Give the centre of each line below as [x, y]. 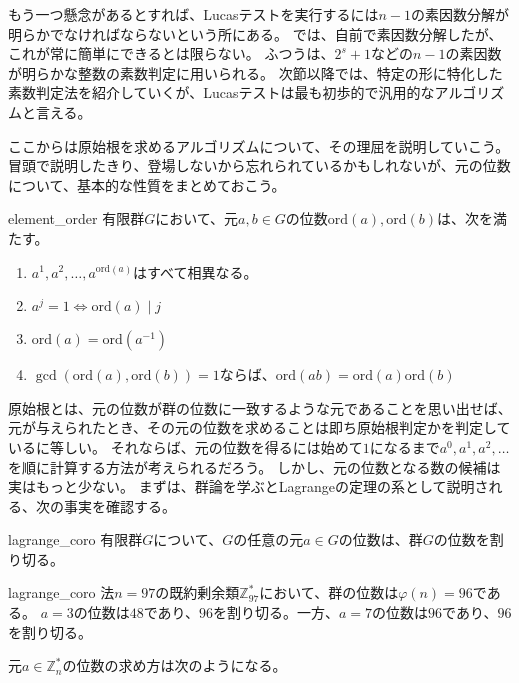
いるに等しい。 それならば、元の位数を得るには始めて [185, 446]
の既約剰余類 [197, 592]
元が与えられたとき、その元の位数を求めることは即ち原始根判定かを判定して [259, 427]
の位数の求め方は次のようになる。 [174, 665]
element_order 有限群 [76, 218]
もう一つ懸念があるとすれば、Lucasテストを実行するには [193, 14]
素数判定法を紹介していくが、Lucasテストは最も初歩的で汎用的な [221, 92]
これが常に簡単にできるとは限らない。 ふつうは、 [171, 53]
